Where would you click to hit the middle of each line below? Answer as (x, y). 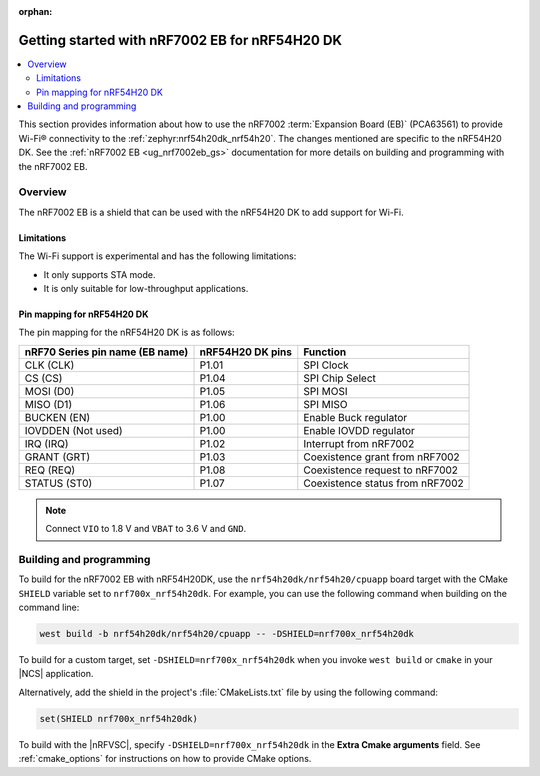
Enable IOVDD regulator (359, 430)
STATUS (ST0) (58, 483)
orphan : (35, 11)
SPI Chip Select (340, 378)
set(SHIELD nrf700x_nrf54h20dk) (119, 718)
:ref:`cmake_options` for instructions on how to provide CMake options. (165, 759)
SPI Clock (326, 365)
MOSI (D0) (49, 391)
